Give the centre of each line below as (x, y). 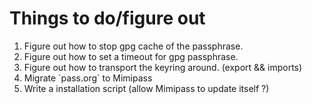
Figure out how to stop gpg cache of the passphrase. (133, 46)
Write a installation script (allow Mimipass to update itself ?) (146, 88)
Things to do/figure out (107, 18)
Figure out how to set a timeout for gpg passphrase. (131, 56)
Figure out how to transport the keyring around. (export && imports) (163, 67)
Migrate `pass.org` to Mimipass (88, 78)
